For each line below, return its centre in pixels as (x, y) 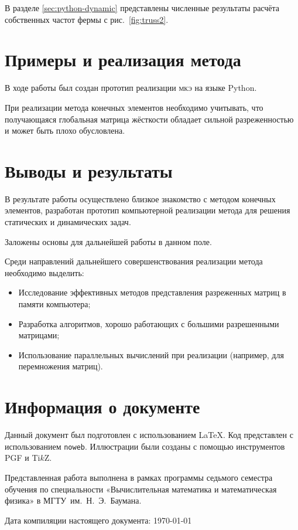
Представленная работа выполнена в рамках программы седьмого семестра (139, 477)
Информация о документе (102, 407)
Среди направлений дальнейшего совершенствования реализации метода (134, 261)
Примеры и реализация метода (123, 60)
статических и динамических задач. (68, 222)
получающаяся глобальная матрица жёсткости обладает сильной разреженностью (149, 119)
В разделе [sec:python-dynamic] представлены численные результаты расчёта (142, 8)
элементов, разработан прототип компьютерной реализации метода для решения (148, 210)
